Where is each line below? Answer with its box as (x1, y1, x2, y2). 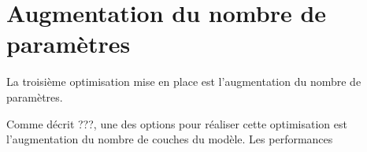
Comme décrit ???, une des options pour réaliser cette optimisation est (6, 115, 347, 132)
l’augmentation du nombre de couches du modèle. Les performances (6, 131, 333, 147)
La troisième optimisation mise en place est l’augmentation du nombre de (6, 73, 361, 90)
